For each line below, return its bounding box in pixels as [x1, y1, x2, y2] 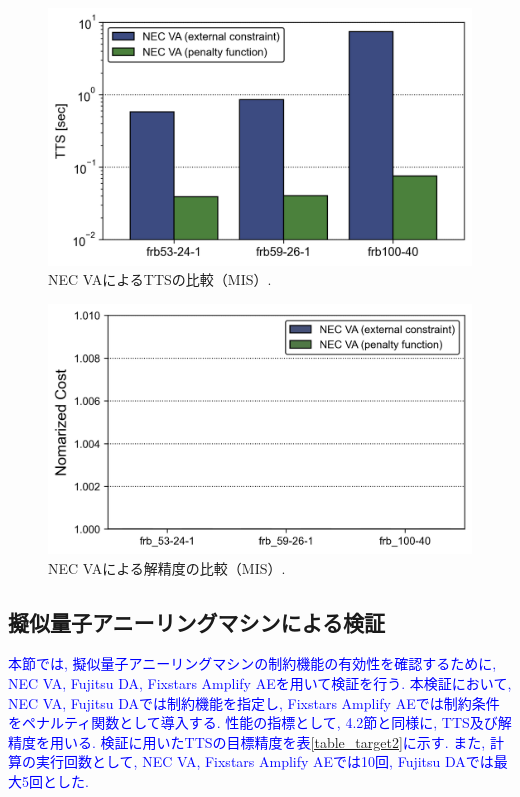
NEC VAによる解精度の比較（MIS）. [48, 557, 286, 578]
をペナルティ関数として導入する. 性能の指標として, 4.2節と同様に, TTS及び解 [8, 712, 512, 733]
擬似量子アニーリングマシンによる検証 [8, 606, 385, 637]
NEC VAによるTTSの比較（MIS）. [48, 269, 272, 290]
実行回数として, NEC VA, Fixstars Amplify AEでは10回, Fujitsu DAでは [35, 751, 494, 772]
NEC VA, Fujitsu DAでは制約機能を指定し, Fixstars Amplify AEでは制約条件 [8, 692, 500, 713]
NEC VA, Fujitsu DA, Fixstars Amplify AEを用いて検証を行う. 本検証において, [8, 673, 512, 694]
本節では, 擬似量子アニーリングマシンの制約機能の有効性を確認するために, [8, 653, 497, 674]
